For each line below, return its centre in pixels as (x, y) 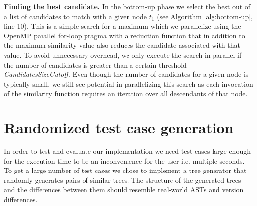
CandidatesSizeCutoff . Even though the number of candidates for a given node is (126, 74)
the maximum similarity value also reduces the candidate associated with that (122, 45)
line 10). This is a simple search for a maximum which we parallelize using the (123, 26)
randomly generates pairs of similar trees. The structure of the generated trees (123, 180)
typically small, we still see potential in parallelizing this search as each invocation (128, 84)
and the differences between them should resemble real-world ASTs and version (124, 189)
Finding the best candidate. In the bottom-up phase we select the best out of (127, 6)
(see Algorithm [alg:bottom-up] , (205, 16)
